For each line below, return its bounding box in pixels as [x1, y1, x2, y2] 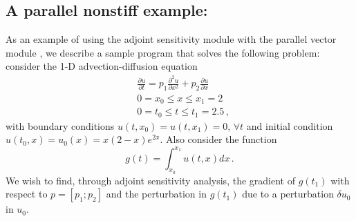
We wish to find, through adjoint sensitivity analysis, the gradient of [6, 173, 295, 187]
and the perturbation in [106, 186, 207, 201]
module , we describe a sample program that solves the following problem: [6, 45, 320, 59]
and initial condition [246, 118, 333, 133]
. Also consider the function [160, 132, 277, 146]
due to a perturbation [242, 186, 334, 201]
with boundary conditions [6, 118, 115, 133]
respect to [6, 186, 48, 201]
